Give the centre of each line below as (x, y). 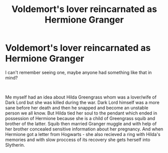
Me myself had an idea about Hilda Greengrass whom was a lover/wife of (81, 97)
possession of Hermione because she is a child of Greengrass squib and (80, 118)
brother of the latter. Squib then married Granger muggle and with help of (81, 123)
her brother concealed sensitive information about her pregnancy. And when (84, 129)
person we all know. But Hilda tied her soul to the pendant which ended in (81, 113)
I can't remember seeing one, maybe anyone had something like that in (78, 72)
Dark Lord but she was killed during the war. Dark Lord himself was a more (82, 102)
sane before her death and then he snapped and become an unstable (77, 107)
